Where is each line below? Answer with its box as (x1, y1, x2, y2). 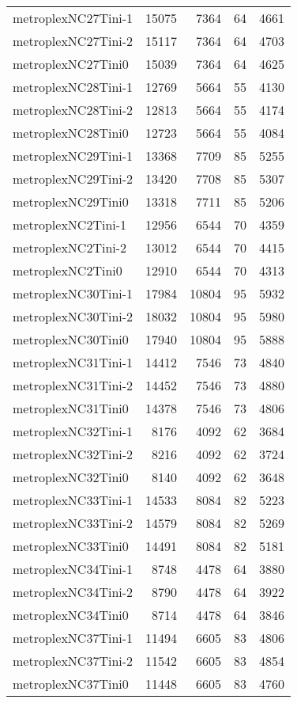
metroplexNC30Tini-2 (13, 307, 133, 325)
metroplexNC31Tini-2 (13, 376, 133, 394)
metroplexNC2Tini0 (13, 261, 122, 279)
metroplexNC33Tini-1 (13, 491, 133, 509)
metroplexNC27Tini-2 (13, 32, 133, 50)
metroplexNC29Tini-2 (13, 169, 133, 188)
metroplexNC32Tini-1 (13, 422, 133, 440)
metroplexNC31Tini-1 (13, 353, 133, 371)
